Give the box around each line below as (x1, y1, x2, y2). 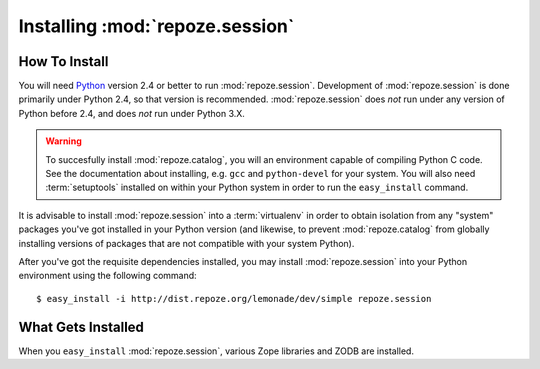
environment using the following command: (18, 270, 197, 282)
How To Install (18, 53, 109, 70)
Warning (45, 135, 82, 147)
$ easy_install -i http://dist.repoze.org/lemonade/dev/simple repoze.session (36, 293, 432, 304)
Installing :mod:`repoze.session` (18, 15, 295, 37)
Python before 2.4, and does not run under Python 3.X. (18, 107, 245, 119)
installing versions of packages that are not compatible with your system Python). (18, 237, 355, 249)
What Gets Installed (18, 318, 145, 335)
